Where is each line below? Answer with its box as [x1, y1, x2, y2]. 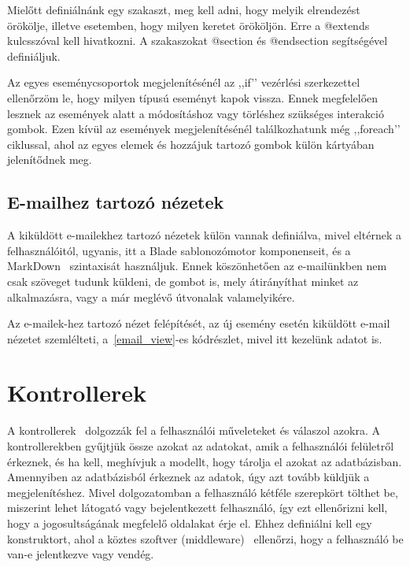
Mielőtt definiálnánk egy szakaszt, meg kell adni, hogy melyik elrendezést [7, 2, 360, 17]
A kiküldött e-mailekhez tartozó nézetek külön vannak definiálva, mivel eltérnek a [7, 227, 401, 243]
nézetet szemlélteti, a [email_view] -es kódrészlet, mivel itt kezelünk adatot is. [7, 330, 382, 346]
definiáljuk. [7, 47, 61, 64]
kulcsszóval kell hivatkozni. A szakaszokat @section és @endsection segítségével [7, 32, 388, 49]
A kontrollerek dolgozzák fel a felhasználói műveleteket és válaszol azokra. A [7, 422, 380, 439]
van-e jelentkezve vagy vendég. [7, 546, 154, 562]
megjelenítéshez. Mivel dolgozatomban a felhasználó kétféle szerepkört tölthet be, [7, 484, 398, 500]
